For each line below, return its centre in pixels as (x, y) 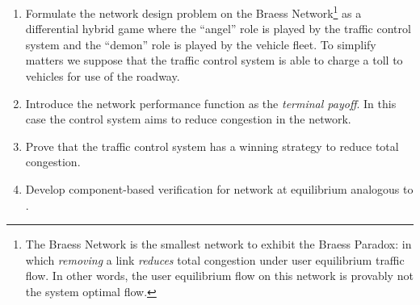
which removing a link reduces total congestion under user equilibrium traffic (215, 259)
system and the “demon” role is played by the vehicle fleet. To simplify (201, 44)
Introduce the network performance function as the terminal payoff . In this (211, 103)
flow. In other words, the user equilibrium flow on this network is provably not (219, 276)
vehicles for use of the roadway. (103, 76)
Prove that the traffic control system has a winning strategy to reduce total (212, 146)
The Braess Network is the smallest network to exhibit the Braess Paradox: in (218, 244)
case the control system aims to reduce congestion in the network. (188, 119)
